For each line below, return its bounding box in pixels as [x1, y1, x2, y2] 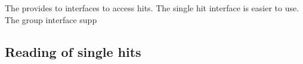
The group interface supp [5, 13, 97, 25]
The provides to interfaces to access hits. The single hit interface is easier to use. [5, 2, 299, 14]
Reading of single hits [5, 42, 141, 60]
